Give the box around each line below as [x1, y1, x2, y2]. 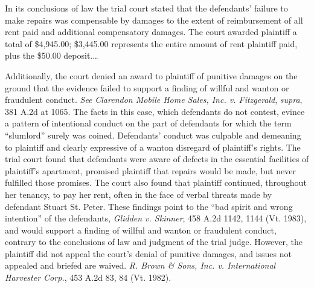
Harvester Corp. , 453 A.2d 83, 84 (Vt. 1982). [5, 271, 171, 284]
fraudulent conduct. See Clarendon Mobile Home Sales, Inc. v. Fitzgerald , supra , [5, 93, 303, 106]
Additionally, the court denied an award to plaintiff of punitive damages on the [5, 69, 298, 82]
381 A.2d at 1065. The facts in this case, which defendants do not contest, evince [5, 105, 305, 117]
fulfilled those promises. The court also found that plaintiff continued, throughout [5, 176, 307, 189]
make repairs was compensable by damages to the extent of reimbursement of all [5, 13, 303, 26]
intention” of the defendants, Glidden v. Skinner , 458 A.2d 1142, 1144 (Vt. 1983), [5, 212, 307, 224]
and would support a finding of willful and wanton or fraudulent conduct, [5, 223, 277, 236]
